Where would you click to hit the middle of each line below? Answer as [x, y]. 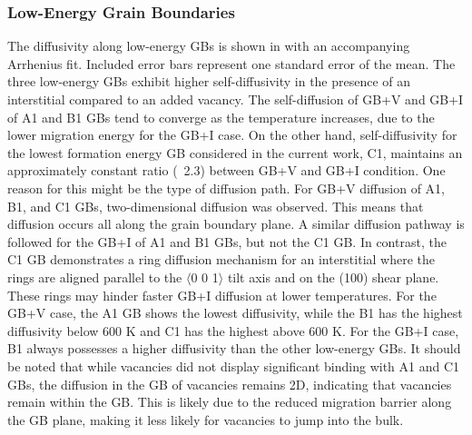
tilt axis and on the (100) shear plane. [333, 277]
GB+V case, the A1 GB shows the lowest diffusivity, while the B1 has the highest [235, 313]
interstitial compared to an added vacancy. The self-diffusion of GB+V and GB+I [236, 99]
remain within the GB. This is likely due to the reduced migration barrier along [230, 402]
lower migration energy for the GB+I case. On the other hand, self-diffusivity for [232, 135]
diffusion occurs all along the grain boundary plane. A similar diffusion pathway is [236, 224]
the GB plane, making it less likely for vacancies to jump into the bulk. [206, 419]
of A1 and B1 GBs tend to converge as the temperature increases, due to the [221, 117]
